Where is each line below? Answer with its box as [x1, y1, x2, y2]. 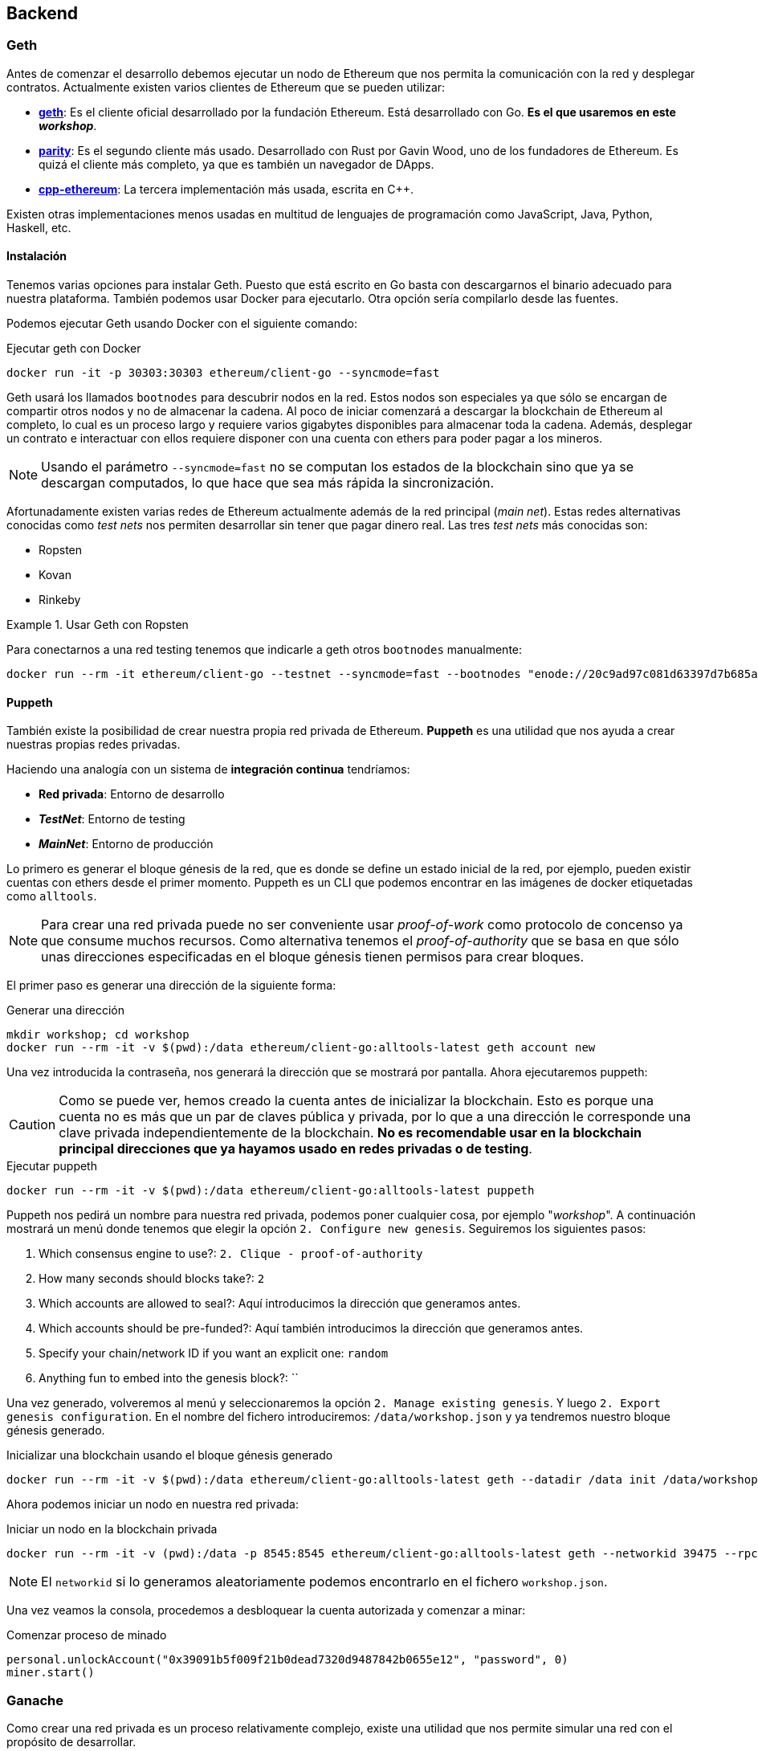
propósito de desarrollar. [6, 1734, 137, 1749]
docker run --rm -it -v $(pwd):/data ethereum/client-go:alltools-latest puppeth [6, 1184, 535, 1198]
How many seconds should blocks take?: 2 [39, 1271, 265, 1286]
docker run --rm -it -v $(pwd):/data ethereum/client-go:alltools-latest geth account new [6, 1041, 596, 1055]
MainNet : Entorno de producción [39, 837, 214, 851]
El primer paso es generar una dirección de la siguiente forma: [6, 978, 336, 993]
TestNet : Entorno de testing [39, 812, 185, 827]
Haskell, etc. [6, 220, 71, 235]
